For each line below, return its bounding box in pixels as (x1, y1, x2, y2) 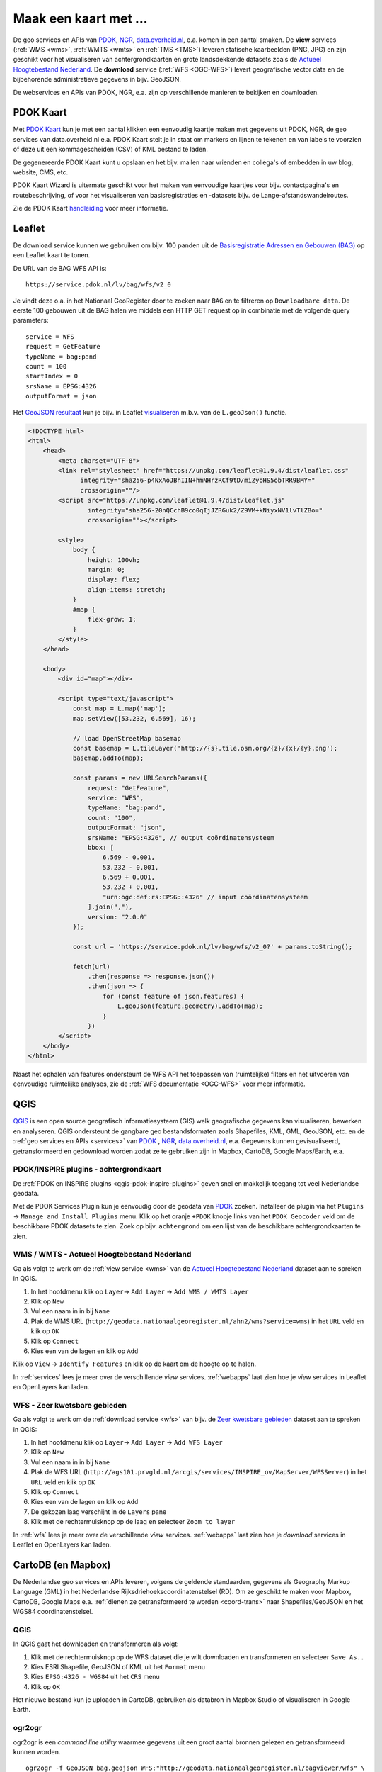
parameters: (13, 316, 49, 325)
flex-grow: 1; (87, 615, 137, 623)
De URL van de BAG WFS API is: (13, 264, 107, 272)
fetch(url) (72, 963, 111, 970)
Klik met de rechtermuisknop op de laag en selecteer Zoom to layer (30, 1518, 236, 1526)
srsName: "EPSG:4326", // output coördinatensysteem (87, 834, 274, 841)
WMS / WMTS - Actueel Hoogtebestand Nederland (13, 1250, 192, 1260)
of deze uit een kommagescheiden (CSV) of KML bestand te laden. (13, 145, 209, 154)
